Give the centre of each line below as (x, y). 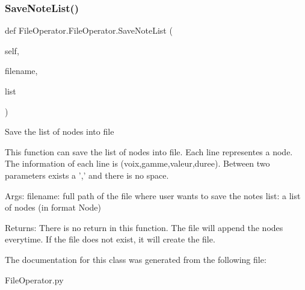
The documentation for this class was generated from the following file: (136, 259)
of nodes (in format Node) (53, 207)
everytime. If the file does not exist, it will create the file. (110, 239)
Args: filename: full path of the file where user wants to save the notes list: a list (153, 195)
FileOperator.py (34, 279)
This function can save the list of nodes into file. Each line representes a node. (149, 151)
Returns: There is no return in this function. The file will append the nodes (144, 227)
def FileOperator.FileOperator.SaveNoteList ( (89, 30)
